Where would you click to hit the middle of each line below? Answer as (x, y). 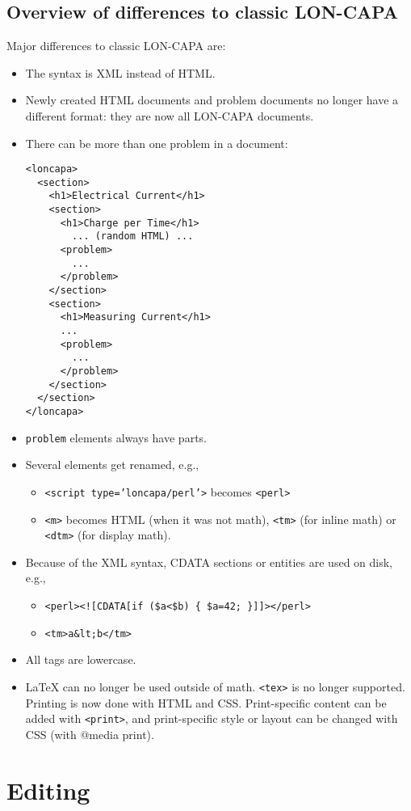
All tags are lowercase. (81, 659)
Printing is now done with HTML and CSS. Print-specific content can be (206, 702)
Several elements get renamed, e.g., (112, 465)
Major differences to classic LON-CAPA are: (116, 46)
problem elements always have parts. (116, 437)
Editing (48, 790)
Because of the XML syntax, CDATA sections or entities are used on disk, (209, 562)
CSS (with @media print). (90, 734)
